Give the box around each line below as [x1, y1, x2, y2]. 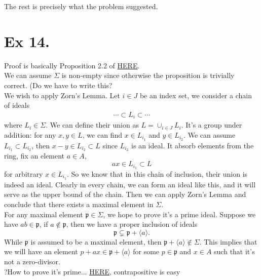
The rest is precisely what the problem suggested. [4, 1, 158, 11]
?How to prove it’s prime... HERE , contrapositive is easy [4, 266, 180, 276]
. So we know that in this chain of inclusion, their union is [66, 168, 248, 179]
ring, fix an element [4, 150, 65, 161]
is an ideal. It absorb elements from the [131, 140, 254, 150]
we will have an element [4, 246, 78, 257]
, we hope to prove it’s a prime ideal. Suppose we [103, 209, 256, 219]
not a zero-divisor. [4, 256, 60, 266]
